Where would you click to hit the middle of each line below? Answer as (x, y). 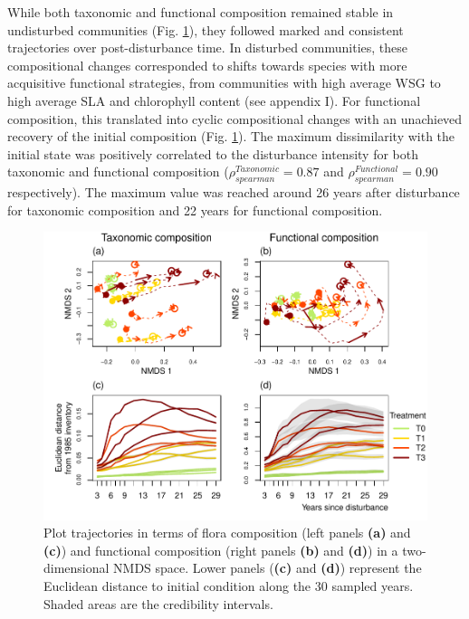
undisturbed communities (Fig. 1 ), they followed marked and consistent (206, 29)
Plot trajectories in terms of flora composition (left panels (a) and (227, 533)
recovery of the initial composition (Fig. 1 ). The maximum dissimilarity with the (231, 136)
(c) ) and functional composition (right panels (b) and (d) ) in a (221, 550)
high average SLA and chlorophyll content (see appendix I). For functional (214, 100)
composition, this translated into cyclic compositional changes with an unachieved (235, 118)
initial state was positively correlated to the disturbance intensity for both (213, 153)
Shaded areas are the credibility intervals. (158, 603)
